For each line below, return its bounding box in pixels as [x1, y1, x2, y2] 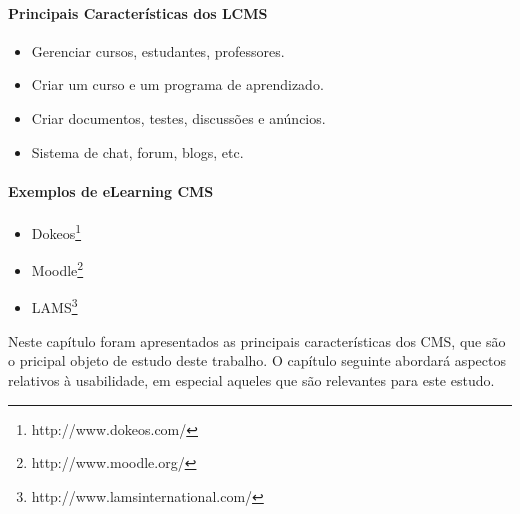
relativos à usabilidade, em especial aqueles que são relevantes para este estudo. [8, 369, 495, 390]
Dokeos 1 [31, 219, 82, 243]
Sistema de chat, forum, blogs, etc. [31, 141, 244, 162]
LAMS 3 [31, 294, 78, 318]
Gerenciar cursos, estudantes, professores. [31, 40, 285, 61]
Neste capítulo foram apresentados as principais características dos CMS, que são [8, 330, 506, 351]
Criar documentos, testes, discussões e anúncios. [31, 107, 326, 128]
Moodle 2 [31, 257, 84, 280]
